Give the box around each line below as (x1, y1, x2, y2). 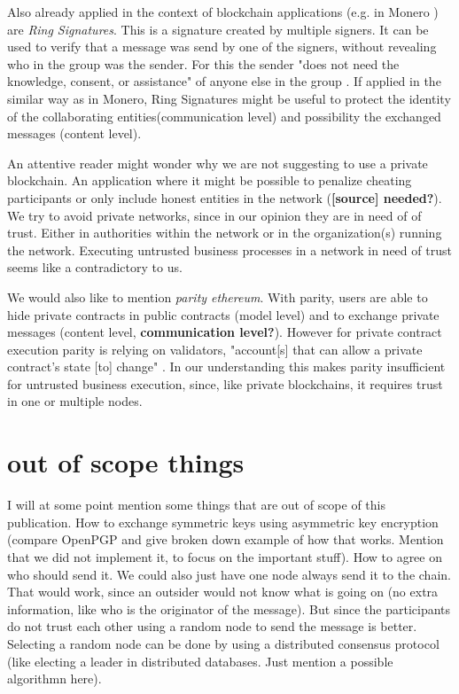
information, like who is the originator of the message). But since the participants (7, 599, 451, 618)
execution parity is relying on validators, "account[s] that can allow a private (7, 339, 423, 358)
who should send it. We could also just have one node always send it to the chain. (7, 565, 451, 583)
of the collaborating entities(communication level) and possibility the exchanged (7, 106, 441, 125)
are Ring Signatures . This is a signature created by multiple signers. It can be (7, 19, 429, 38)
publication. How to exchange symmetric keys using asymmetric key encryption (7, 512, 439, 531)
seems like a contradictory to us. (7, 258, 183, 277)
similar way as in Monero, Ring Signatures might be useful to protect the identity (7, 89, 451, 107)
